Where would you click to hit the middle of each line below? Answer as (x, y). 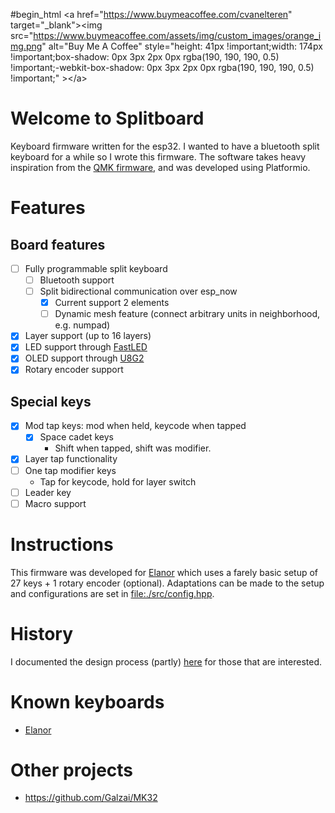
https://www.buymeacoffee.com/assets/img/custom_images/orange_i (177, 35)
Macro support (55, 503)
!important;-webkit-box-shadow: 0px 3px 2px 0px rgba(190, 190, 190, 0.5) (162, 67)
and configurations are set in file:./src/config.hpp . (112, 593)
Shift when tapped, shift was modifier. (133, 448)
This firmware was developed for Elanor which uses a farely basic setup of (164, 572)
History (42, 633)
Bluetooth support (77, 280)
